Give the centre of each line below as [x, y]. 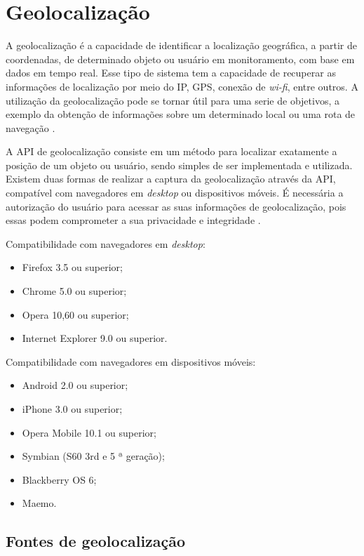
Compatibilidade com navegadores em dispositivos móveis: [131, 361]
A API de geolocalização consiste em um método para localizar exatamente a [171, 151]
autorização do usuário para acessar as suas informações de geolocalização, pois [176, 206]
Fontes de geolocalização [96, 541]
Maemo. [39, 503]
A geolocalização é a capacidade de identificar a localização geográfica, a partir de [182, 45]
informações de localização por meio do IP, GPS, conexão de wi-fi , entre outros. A [182, 86]
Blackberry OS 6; [59, 479]
